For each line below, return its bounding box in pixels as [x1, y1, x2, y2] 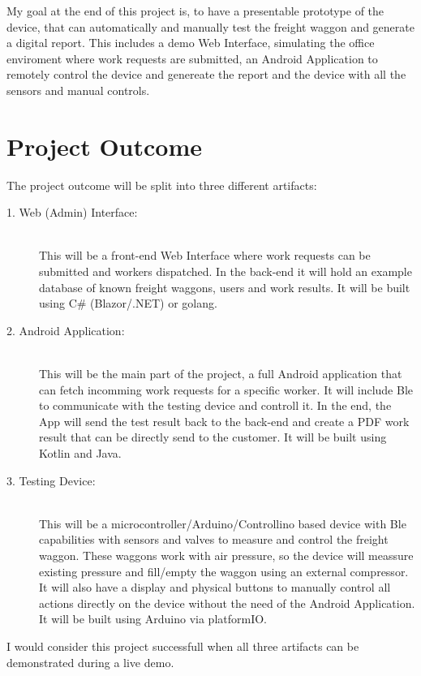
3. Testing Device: [6, 471, 96, 489]
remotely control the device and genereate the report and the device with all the [6, 66, 406, 83]
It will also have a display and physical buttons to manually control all [39, 579, 391, 596]
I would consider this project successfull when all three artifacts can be [6, 637, 359, 654]
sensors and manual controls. [6, 81, 150, 98]
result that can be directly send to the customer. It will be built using [39, 428, 387, 446]
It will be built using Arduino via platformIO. [39, 610, 267, 627]
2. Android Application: [6, 321, 125, 338]
